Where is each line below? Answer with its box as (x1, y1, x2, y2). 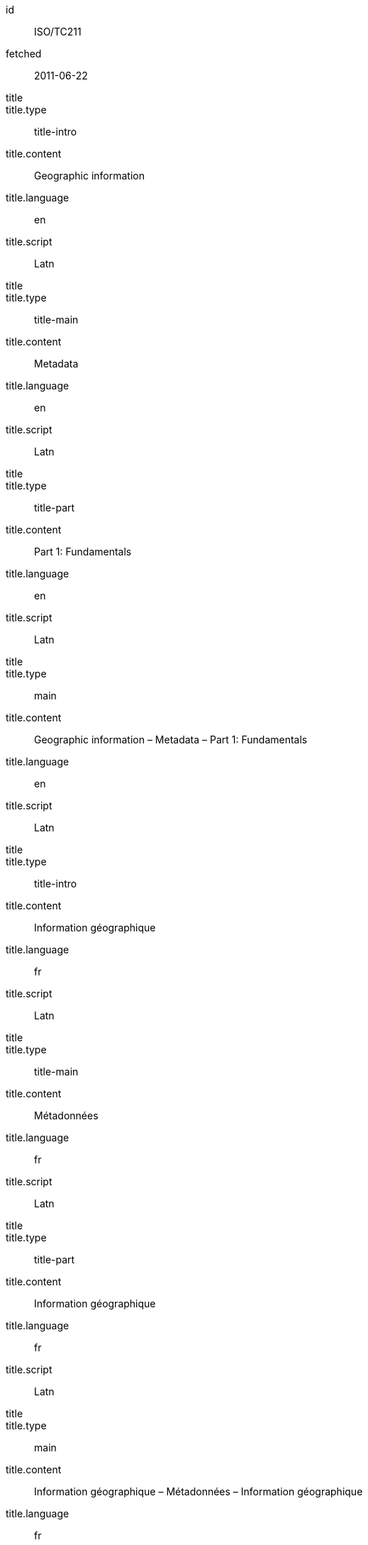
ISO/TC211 (34, 26, 82, 38)
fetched (6, 48, 42, 60)
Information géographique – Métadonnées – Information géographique (34, 1485, 363, 1497)
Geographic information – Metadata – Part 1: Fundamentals (34, 733, 308, 746)
